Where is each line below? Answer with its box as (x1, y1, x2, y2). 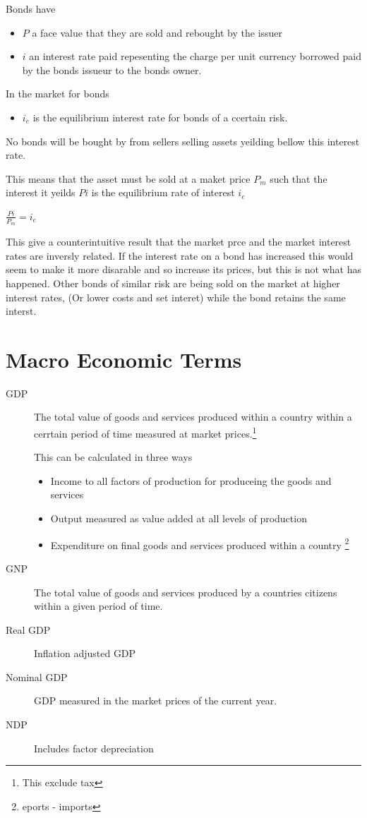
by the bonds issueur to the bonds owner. (22, 62, 202, 77)
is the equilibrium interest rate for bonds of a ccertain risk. (32, 109, 288, 124)
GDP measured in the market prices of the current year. (34, 693, 277, 708)
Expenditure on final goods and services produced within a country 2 (50, 535, 349, 552)
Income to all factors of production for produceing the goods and (50, 473, 332, 488)
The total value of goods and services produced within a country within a (34, 409, 352, 424)
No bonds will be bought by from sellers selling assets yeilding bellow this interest (6, 133, 360, 148)
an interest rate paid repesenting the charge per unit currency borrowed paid (29, 49, 361, 64)
